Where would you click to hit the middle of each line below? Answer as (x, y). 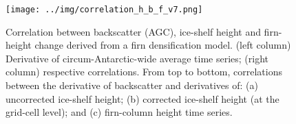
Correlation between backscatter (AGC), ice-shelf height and (133, 31)
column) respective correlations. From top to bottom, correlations (144, 72)
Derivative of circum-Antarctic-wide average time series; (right (137, 58)
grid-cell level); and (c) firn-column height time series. (119, 112)
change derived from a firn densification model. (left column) (163, 45)
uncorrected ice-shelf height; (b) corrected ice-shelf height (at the (142, 98)
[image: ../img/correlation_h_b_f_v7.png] (104, 10)
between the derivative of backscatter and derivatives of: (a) (132, 85)
